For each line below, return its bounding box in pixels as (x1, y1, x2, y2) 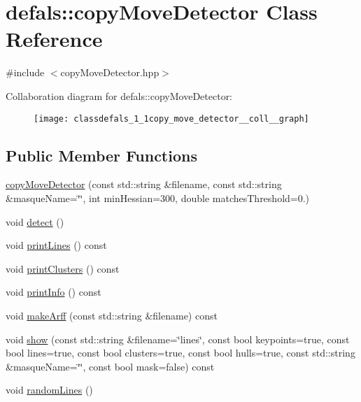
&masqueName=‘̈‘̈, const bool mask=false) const (6, 359, 215, 373)
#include (6, 65, 45, 80)
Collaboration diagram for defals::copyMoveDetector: (6, 88, 233, 103)
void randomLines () (6, 382, 93, 397)
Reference (6, 24, 103, 53)
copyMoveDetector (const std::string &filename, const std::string (6, 177, 282, 192)
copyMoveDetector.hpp (60, 65, 160, 80)
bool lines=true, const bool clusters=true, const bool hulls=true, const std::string (6, 345, 355, 360)
